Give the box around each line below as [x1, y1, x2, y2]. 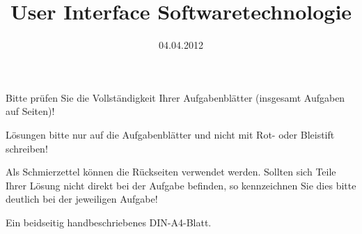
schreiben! [6, 141, 48, 155]
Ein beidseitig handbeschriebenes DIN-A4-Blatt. [6, 214, 212, 229]
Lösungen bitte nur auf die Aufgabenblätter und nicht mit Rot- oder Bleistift [6, 127, 335, 141]
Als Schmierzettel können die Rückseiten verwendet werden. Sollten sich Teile [6, 164, 336, 179]
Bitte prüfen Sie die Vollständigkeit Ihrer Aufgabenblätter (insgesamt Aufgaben [6, 90, 345, 104]
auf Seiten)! [6, 104, 55, 118]
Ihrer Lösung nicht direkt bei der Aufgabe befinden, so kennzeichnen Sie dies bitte [6, 178, 356, 192]
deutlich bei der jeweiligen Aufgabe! [6, 192, 158, 206]
